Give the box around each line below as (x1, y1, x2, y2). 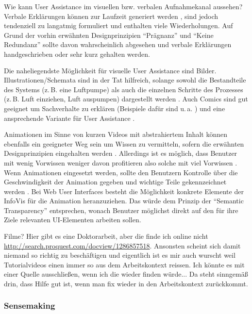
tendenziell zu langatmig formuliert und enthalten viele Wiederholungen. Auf (4, 20, 233, 31)
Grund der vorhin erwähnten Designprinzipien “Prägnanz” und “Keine (4, 30, 214, 40)
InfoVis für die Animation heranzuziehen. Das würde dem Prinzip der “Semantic (4, 196, 244, 206)
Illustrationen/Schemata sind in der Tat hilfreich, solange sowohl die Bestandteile (4, 75, 246, 85)
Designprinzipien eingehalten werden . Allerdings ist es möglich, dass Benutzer (4, 148, 237, 158)
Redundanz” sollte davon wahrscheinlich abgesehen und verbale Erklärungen (4, 39, 232, 50)
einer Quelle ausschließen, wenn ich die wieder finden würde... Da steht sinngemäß (4, 269, 248, 279)
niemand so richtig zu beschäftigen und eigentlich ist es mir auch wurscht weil (4, 250, 235, 260)
